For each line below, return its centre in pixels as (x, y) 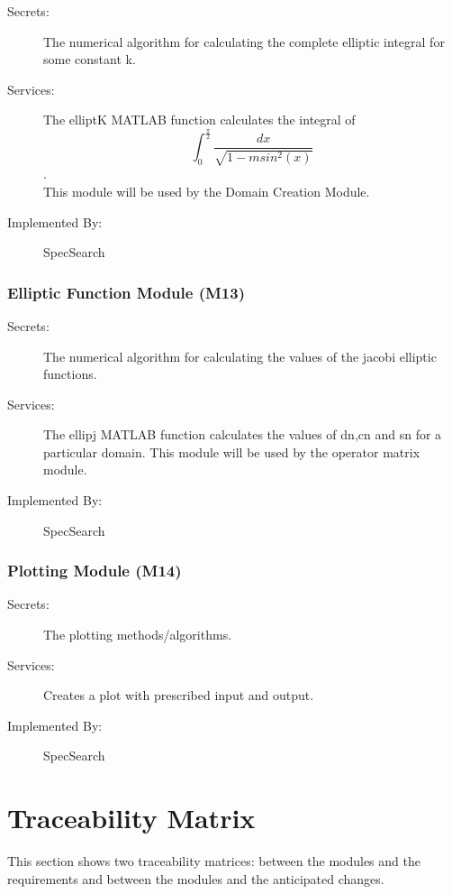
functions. (70, 374)
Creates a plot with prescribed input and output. (179, 695)
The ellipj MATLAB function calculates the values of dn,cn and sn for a (243, 434)
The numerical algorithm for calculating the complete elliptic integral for (244, 41)
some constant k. (90, 59)
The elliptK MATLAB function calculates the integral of (199, 120)
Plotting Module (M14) (95, 571)
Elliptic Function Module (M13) (126, 292)
